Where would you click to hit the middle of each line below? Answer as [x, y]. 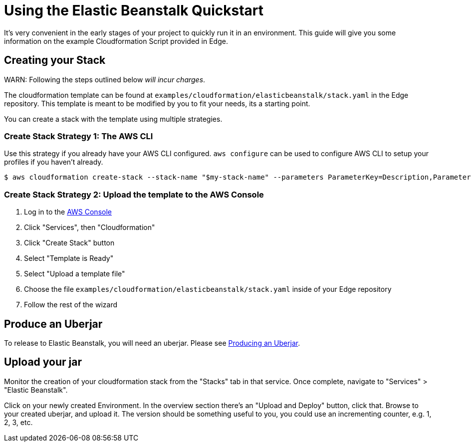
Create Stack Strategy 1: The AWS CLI [79, 136]
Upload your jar [43, 362]
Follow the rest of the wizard [71, 305]
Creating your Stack [55, 60]
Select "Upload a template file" [75, 274]
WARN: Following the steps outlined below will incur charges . [105, 79]
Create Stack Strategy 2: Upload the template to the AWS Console [134, 194]
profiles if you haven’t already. [54, 162]
